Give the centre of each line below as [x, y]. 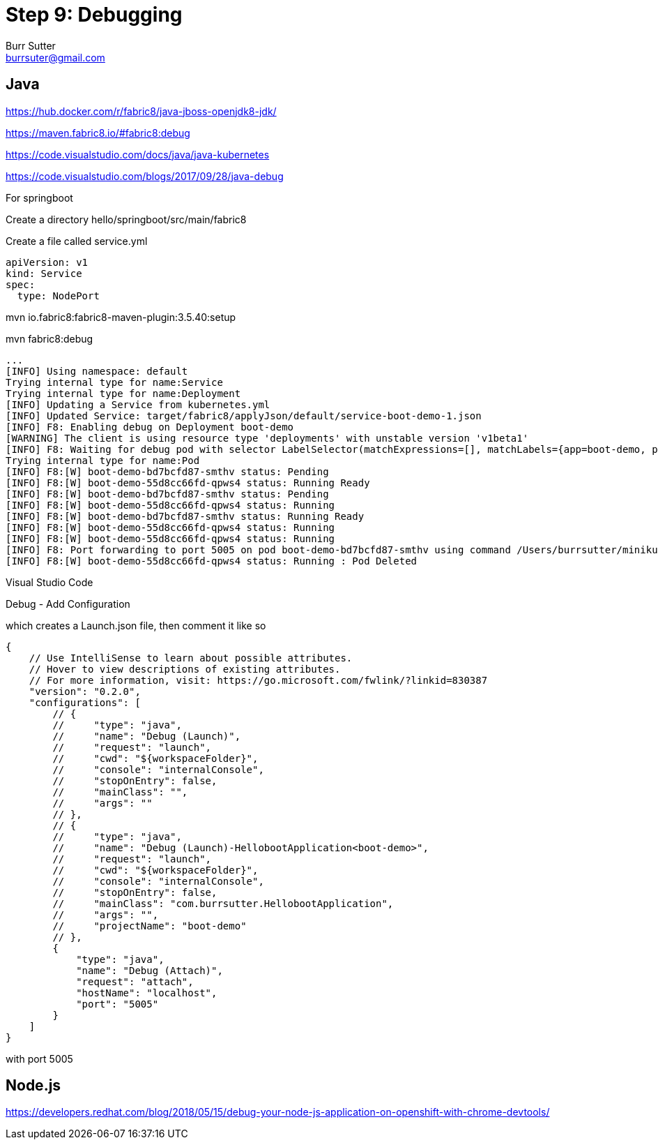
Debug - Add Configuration [68, 604]
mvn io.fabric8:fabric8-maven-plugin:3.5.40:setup [121, 317]
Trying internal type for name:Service [114, 382]
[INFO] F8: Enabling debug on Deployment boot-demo [150, 427]
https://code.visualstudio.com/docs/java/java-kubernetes [138, 154]
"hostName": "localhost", [147, 993]
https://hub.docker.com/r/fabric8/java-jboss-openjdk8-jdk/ [141, 111]
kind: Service [44, 273]
